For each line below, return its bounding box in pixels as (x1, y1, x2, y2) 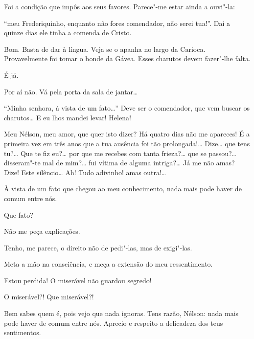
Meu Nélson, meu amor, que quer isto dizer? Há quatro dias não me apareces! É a (4, 129, 250, 139)
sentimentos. (4, 327, 41, 338)
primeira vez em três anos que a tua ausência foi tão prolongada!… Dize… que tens (4, 138, 250, 148)
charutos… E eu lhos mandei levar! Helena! (4, 112, 131, 122)
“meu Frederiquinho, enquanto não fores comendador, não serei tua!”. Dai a (4, 18, 230, 28)
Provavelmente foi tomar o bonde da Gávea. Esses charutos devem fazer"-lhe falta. (4, 53, 251, 64)
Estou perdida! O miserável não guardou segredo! (4, 275, 152, 285)
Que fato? (4, 209, 33, 220)
